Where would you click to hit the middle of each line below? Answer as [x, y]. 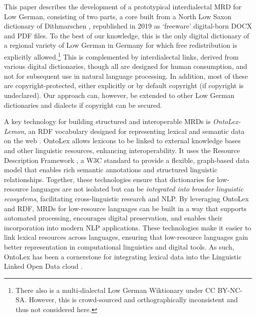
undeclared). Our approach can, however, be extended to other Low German [119, 95]
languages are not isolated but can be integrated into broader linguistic [137, 189]
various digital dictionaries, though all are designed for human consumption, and [126, 66]
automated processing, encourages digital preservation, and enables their [113, 218]
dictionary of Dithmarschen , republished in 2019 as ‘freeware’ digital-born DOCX [128, 26]
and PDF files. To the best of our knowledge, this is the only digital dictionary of [127, 35]
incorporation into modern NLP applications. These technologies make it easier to [128, 227]
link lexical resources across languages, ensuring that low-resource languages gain [126, 237]
